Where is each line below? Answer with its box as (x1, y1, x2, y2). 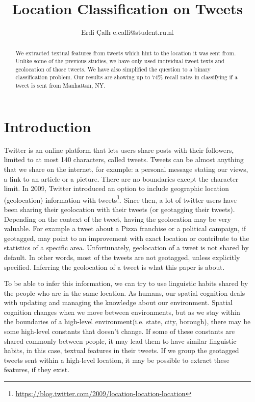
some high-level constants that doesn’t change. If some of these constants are (4, 326, 235, 336)
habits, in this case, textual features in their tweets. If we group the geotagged (4, 345, 239, 355)
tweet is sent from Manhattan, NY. (15, 81, 105, 90)
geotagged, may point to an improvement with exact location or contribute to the (4, 233, 249, 243)
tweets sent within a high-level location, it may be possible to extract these (4, 355, 229, 365)
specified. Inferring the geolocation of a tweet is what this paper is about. (4, 261, 225, 272)
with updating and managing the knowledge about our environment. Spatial (4, 297, 233, 307)
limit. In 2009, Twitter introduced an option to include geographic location (4, 183, 229, 193)
